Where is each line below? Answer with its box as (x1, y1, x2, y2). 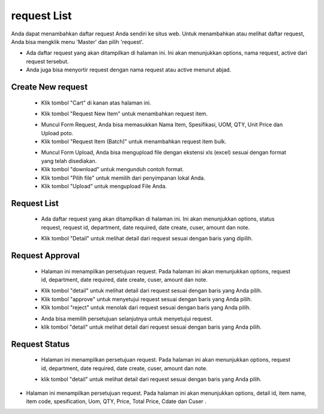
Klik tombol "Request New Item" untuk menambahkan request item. (41, 110, 208, 117)
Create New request (11, 82, 88, 92)
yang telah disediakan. (41, 157, 97, 165)
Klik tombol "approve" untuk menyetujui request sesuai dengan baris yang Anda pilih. (41, 295, 252, 303)
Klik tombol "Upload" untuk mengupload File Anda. (41, 183, 167, 190)
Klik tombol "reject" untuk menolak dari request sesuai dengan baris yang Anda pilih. (41, 304, 251, 311)
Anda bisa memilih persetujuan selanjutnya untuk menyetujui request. (41, 315, 213, 322)
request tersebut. (26, 58, 69, 65)
